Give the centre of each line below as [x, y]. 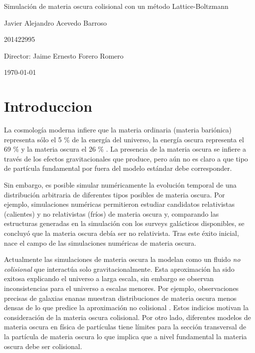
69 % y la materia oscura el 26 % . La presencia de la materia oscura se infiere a [125, 149]
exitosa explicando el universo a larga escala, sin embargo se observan [109, 278]
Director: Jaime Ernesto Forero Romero [64, 55]
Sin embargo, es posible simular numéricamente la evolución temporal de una [120, 185]
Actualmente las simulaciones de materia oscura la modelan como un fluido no [122, 259]
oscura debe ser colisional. [43, 346]
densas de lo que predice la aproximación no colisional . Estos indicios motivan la [126, 307]
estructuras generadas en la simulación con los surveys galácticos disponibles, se [124, 223]
